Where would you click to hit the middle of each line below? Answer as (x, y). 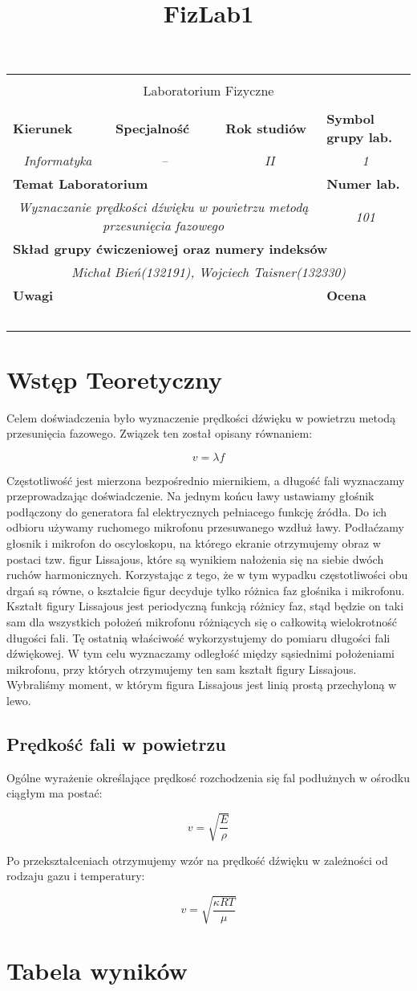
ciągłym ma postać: (55, 793)
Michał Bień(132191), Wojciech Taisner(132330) (208, 272)
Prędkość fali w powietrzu (116, 743)
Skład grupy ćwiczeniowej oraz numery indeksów (170, 249)
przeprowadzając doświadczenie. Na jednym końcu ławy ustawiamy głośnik (190, 496)
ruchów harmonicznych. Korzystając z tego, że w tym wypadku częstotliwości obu (207, 575)
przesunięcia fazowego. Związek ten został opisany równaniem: (160, 433)
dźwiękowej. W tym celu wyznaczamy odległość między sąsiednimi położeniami (201, 653)
